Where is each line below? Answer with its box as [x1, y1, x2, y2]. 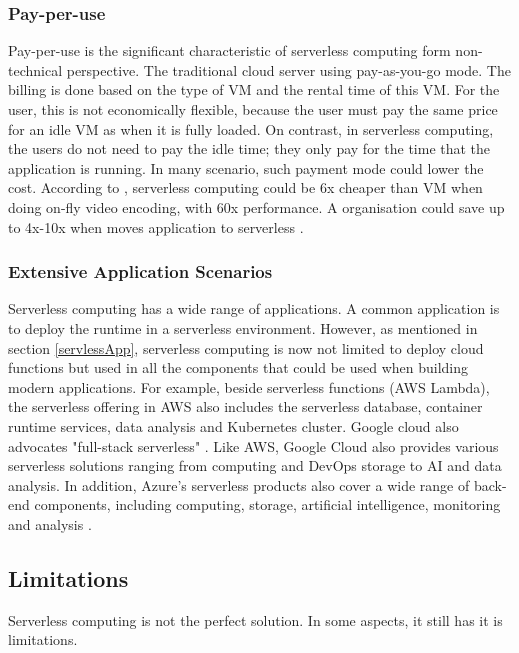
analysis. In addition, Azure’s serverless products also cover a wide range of [8, 474, 470, 495]
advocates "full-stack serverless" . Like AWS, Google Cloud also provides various [8, 435, 499, 456]
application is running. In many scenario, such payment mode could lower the [8, 157, 484, 178]
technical [8, 59, 63, 80]
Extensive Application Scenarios [8, 259, 273, 284]
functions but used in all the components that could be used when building [8, 357, 469, 378]
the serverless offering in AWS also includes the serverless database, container [8, 396, 483, 417]
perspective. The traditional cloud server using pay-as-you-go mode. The [66, 59, 511, 80]
